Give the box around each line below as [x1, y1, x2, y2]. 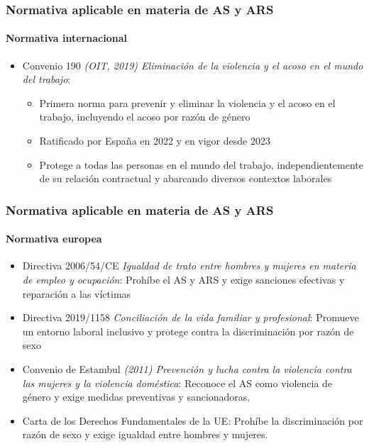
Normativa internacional [6, 30, 127, 45]
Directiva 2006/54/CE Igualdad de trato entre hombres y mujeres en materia [22, 258, 356, 273]
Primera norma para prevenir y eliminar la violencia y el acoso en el [39, 95, 336, 110]
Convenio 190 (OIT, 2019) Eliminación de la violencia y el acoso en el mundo [22, 57, 363, 72]
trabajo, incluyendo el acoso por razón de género [39, 109, 250, 124]
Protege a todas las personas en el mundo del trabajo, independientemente [39, 157, 363, 172]
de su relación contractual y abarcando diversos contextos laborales [39, 171, 332, 186]
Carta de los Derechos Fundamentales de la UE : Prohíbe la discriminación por [22, 413, 363, 428]
